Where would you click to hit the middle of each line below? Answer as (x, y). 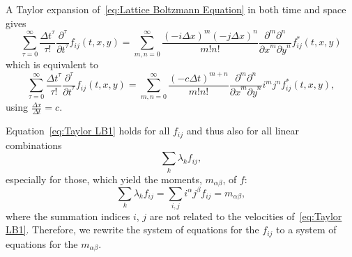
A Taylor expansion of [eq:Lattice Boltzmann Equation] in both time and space (176, 9)
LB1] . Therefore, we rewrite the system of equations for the (132, 229)
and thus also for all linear (243, 131)
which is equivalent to (52, 64)
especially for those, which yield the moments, (104, 179)
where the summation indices (68, 216)
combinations (34, 145)
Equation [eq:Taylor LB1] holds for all (88, 131)
